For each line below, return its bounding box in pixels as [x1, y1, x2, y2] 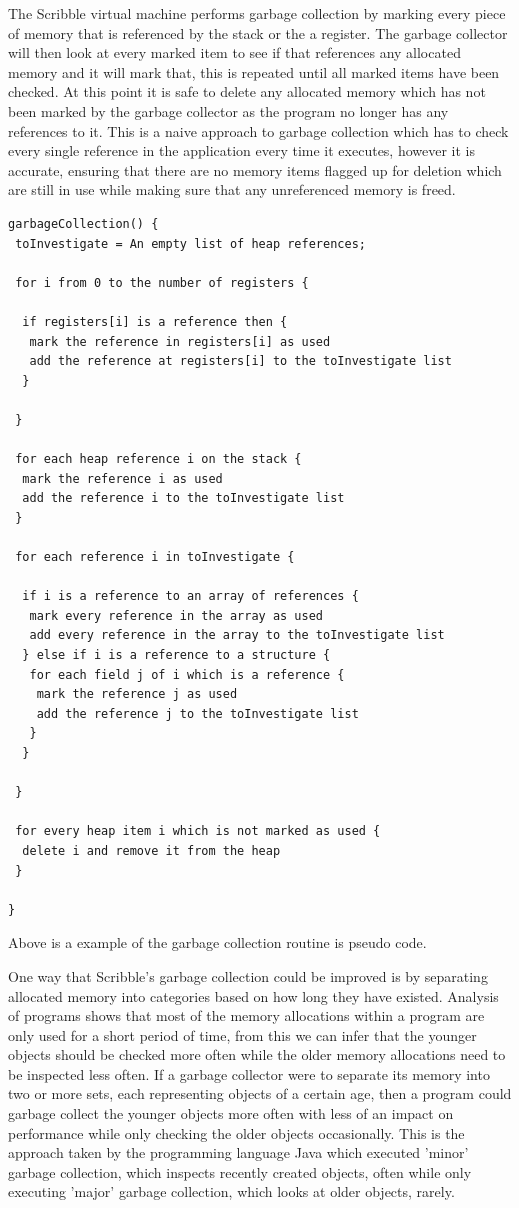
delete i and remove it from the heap [22, 843, 281, 858]
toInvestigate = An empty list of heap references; [15, 236, 366, 251]
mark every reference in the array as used [29, 608, 323, 623]
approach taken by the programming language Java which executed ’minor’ [8, 1142, 469, 1163]
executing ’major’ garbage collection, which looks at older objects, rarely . [8, 1181, 455, 1202]
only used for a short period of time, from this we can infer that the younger [8, 1024, 477, 1045]
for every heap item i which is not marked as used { [15, 824, 381, 839]
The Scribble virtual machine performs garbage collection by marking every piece [8, 3, 506, 23]
